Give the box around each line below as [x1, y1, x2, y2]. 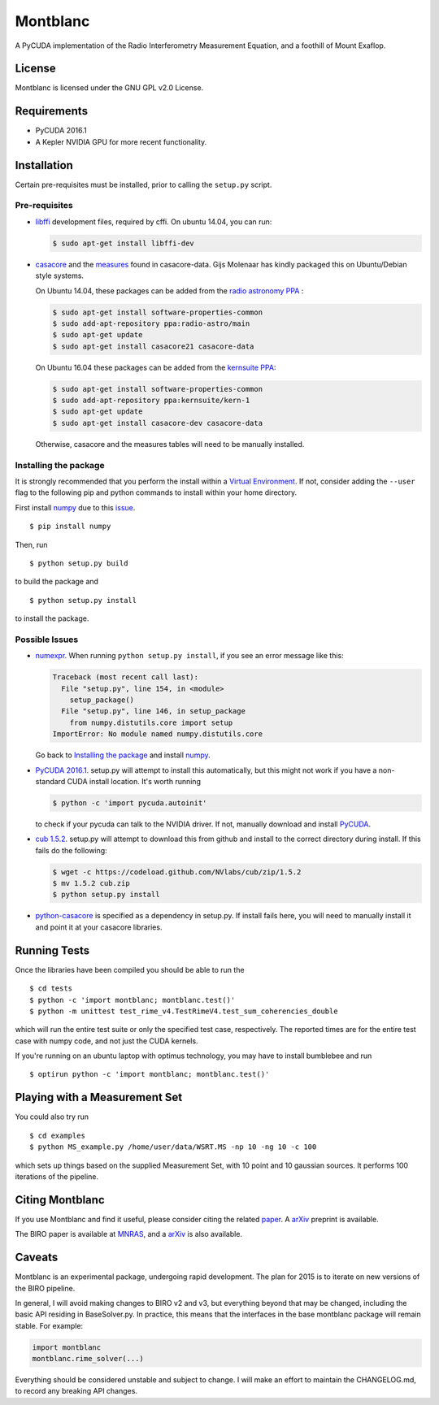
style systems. [35, 271, 85, 280]
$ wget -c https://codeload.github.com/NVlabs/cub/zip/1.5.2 [52, 867, 302, 877]
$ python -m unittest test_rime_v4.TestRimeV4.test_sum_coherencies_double [29, 1006, 338, 1016]
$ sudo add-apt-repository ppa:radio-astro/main [52, 319, 250, 328]
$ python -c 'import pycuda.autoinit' [52, 798, 207, 808]
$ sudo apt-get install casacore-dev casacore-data [52, 418, 263, 427]
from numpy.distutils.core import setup [69, 718, 233, 727]
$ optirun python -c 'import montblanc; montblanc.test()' [29, 1069, 270, 1079]
